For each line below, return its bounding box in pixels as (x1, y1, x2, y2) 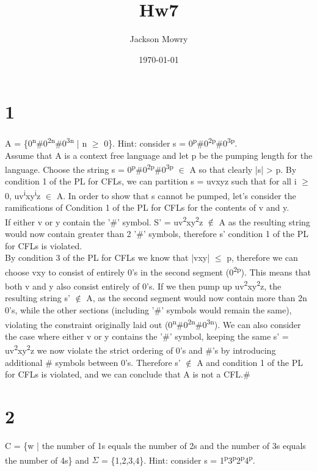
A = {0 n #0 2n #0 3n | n (5, 135, 87, 149)
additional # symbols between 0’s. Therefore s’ (5, 356, 181, 368)
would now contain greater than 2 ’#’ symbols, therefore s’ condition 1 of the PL (5, 227, 308, 240)
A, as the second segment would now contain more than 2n (86, 291, 307, 304)
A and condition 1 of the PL (197, 356, 304, 368)
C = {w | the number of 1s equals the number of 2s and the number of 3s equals (5, 439, 306, 451)
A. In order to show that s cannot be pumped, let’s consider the (56, 189, 296, 202)
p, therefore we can (227, 251, 298, 264)
